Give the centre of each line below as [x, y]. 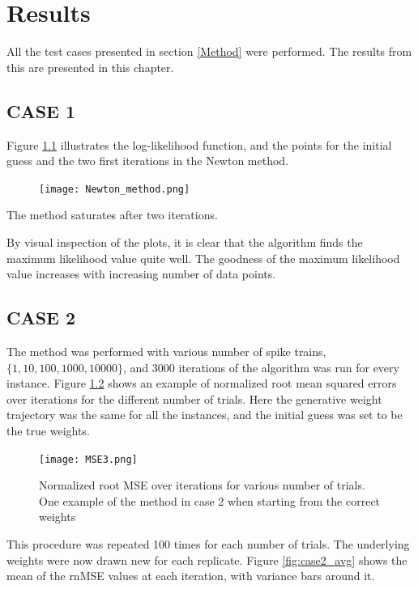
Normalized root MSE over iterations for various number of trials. [202, 485]
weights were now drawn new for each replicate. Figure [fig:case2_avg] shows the [207, 559]
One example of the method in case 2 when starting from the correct [210, 500]
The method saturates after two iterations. [112, 215]
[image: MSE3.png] [88, 459]
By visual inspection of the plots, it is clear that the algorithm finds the [185, 242]
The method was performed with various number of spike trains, [166, 351]
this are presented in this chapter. [90, 67]
